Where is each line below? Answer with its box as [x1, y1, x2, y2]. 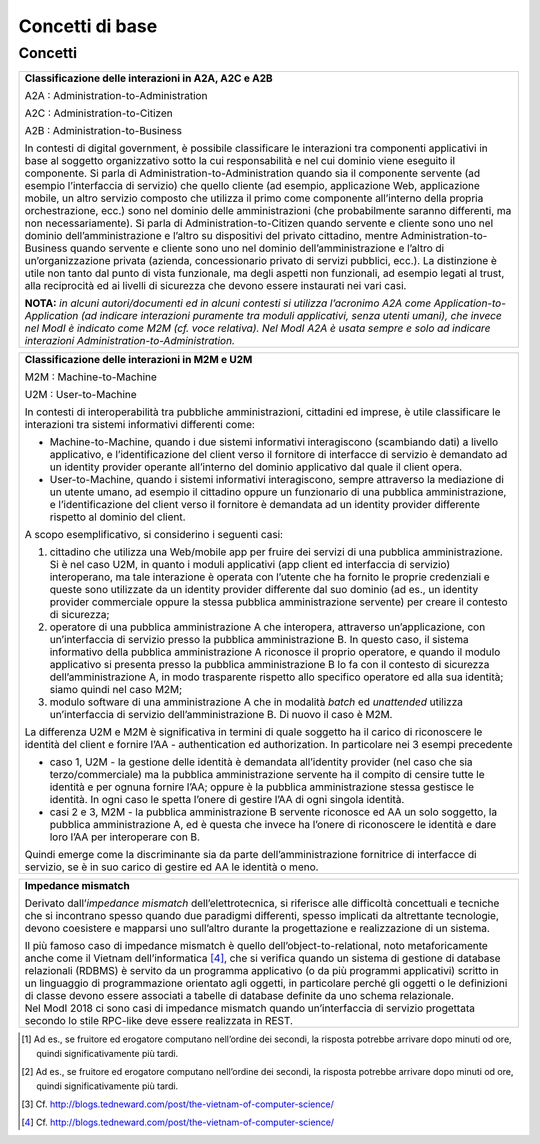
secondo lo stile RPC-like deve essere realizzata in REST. [24, 1014, 294, 1028]
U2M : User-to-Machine [24, 388, 137, 402]
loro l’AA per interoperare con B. [49, 830, 200, 844]
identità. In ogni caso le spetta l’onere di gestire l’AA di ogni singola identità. [49, 793, 405, 807]
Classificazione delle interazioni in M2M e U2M [24, 353, 253, 367]
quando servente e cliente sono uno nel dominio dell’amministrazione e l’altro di [70, 241, 445, 255]
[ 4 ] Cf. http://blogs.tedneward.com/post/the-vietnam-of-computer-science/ [21, 1116, 335, 1129]
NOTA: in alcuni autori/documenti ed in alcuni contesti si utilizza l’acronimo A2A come [24, 296, 432, 310]
